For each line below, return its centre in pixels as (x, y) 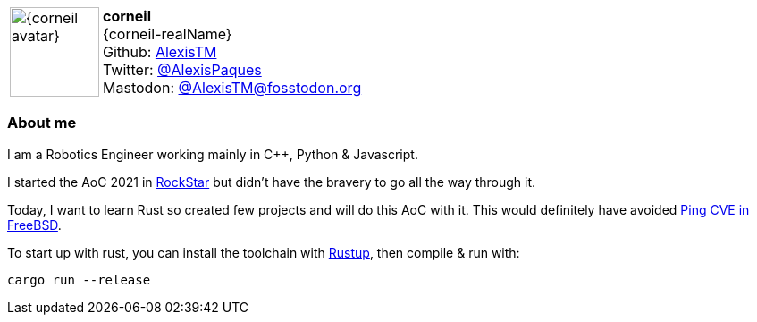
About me (42, 123)
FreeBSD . (34, 225)
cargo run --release (79, 280)
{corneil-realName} (168, 34)
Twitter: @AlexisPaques (182, 70)
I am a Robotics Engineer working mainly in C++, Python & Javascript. (213, 154)
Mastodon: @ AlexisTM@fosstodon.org (232, 88)
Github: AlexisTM (160, 52)
